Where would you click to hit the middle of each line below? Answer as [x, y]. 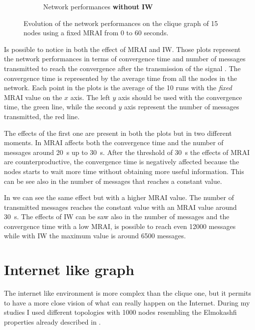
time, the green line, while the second [60, 107]
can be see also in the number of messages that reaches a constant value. [113, 181]
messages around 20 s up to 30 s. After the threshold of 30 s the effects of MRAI [127, 152]
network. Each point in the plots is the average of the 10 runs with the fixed [118, 88]
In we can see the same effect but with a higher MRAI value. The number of [119, 197]
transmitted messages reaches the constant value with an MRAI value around [120, 207]
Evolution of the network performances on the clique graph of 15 [121, 23]
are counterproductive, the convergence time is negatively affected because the [122, 162]
